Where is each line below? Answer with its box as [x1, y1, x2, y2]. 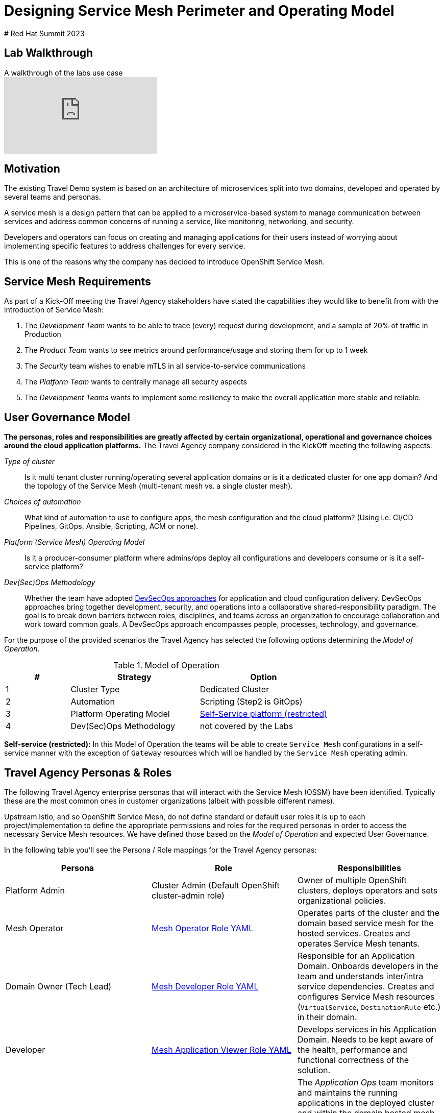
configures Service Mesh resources [297, 991, 435, 1002]
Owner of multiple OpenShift [297, 875, 407, 885]
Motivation [4, 162, 60, 176]
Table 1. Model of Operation [113, 660, 219, 671]
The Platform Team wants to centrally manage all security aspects [24, 377, 247, 386]
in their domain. [297, 1011, 357, 1022]
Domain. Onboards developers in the [297, 960, 438, 971]
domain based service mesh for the [297, 917, 434, 928]
